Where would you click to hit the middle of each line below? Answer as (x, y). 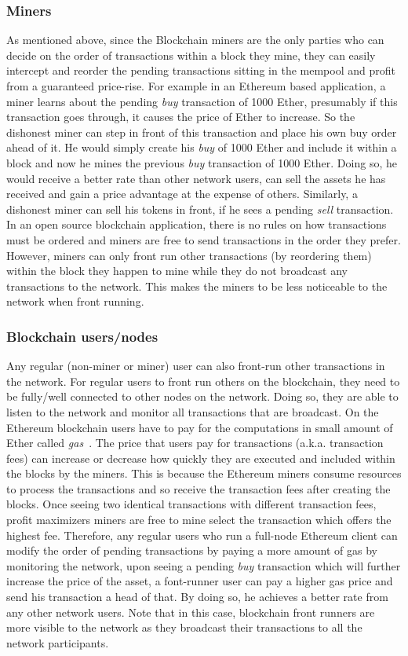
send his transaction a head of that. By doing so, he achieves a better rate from (197, 597)
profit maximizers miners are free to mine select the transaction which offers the (199, 520)
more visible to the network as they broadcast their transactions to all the (184, 627)
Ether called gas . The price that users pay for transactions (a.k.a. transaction (195, 443)
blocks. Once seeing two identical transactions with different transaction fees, (191, 504)
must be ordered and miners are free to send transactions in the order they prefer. (204, 239)
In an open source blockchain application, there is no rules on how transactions (197, 224)
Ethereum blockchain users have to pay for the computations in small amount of (200, 427)
